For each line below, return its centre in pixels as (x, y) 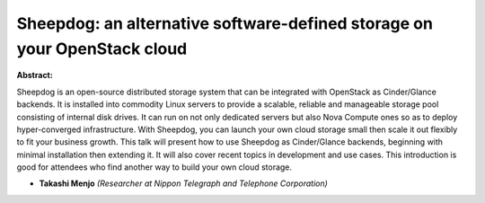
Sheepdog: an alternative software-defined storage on (225, 23)
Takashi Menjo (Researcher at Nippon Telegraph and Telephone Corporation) (183, 183)
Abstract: (35, 75)
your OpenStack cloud (102, 49)
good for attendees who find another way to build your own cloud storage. (154, 167)
